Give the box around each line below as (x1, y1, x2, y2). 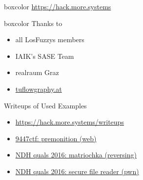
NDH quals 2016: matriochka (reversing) (15, 150, 137, 160)
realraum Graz (15, 67, 59, 77)
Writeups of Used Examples (4, 100, 87, 110)
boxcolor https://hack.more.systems (4, 1, 111, 11)
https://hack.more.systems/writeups (15, 117, 124, 127)
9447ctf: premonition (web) (15, 133, 97, 143)
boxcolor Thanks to (4, 18, 62, 28)
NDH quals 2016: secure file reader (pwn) (15, 166, 139, 176)
